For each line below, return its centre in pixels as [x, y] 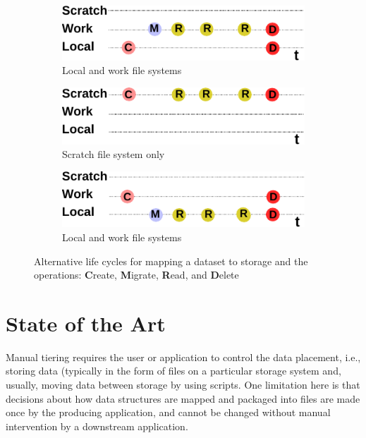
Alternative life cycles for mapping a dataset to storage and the [171, 261]
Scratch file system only [114, 154]
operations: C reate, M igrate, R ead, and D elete [136, 275]
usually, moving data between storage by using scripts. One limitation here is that [183, 384]
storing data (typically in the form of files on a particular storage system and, [173, 371]
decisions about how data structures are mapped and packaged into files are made [183, 398]
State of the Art [86, 323]
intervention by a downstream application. [97, 426]
